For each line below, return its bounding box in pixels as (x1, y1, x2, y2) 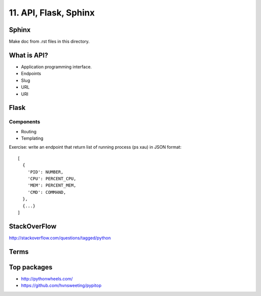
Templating (21, 136, 43, 141)
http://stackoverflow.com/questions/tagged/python (9, 235, 111, 241)
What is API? (9, 51, 48, 59)
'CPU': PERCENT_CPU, (27, 176, 76, 182)
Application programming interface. (21, 63, 92, 70)
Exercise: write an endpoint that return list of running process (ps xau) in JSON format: (9, 144, 182, 150)
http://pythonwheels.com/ (21, 276, 73, 281)
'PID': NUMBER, (27, 169, 64, 174)
